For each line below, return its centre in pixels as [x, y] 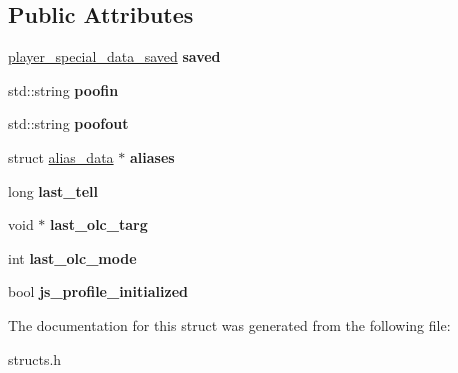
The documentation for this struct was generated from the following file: [229, 324]
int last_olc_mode [72, 257]
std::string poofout [68, 123]
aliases [152, 156]
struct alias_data [61, 156]
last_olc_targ [99, 224]
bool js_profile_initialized [98, 291]
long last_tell [53, 190]
